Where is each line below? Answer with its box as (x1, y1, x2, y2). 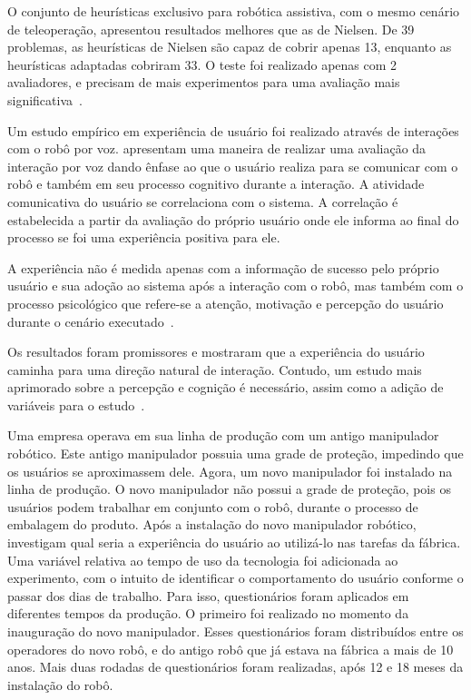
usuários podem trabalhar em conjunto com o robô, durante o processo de (7, 497, 418, 516)
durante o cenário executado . (7, 311, 174, 330)
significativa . (7, 90, 83, 109)
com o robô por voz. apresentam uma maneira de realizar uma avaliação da (7, 139, 427, 158)
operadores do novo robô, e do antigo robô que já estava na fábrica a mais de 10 (7, 639, 454, 658)
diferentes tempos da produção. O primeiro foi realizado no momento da (7, 604, 409, 623)
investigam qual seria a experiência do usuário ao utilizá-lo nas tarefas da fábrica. (7, 533, 461, 552)
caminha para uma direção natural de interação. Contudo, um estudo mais (7, 360, 422, 379)
